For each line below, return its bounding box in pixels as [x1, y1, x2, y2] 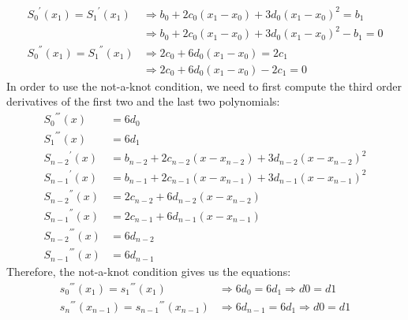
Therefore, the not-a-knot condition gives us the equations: [6, 263, 291, 280]
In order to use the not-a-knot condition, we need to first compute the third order [6, 77, 402, 94]
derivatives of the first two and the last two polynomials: [6, 93, 280, 110]
